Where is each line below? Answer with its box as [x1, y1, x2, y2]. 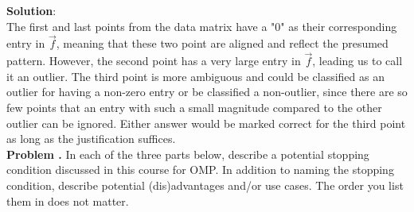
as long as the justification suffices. [6, 130, 176, 147]
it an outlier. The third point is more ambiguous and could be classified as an [6, 67, 385, 84]
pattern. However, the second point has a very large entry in [6, 52, 301, 69]
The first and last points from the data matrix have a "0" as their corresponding [6, 17, 397, 34]
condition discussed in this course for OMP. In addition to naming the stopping [6, 161, 394, 178]
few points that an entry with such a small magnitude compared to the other [6, 99, 382, 115]
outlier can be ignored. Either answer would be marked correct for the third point [6, 114, 406, 131]
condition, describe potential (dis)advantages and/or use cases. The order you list [6, 176, 404, 193]
